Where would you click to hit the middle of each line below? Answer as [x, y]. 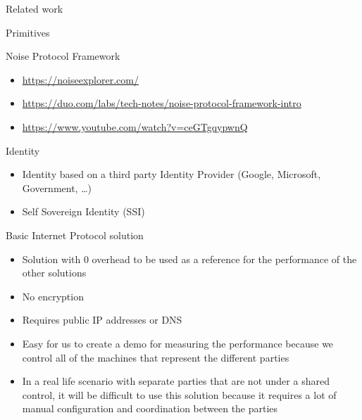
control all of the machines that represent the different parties [156, 357]
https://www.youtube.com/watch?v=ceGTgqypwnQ [135, 126]
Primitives [28, 32]
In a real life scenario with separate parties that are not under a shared [176, 381]
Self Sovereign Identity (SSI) [83, 211]
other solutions [54, 273]
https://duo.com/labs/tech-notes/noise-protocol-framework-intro [162, 103]
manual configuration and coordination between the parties [150, 408]
